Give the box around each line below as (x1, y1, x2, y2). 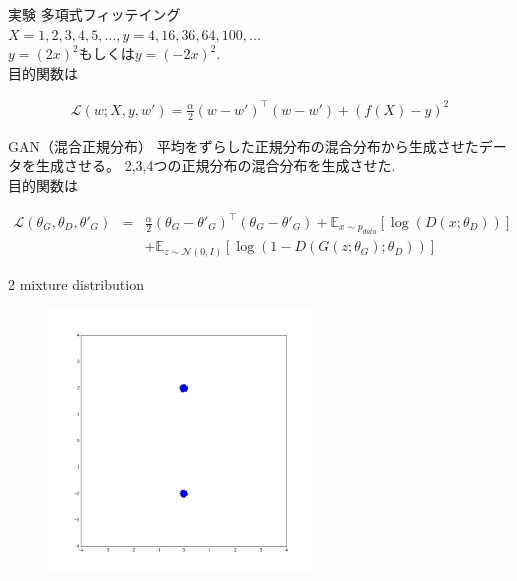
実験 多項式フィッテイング (8, 4, 181, 24)
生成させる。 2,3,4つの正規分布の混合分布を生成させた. (35, 155, 396, 176)
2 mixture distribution (8, 274, 144, 294)
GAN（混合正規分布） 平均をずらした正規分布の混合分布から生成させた (8, 135, 479, 156)
